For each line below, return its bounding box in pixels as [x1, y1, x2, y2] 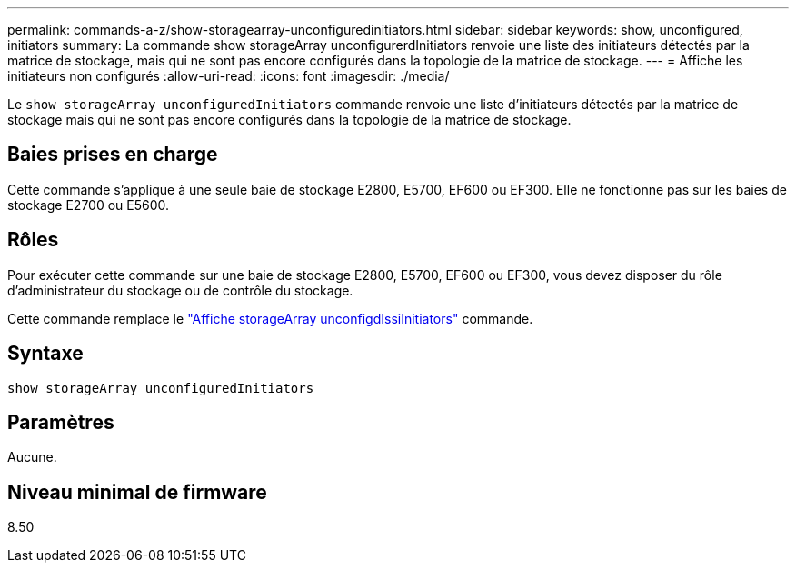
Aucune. [7, 449, 57, 465]
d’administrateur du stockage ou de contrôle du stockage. [7, 282, 353, 298]
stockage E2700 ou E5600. [7, 196, 170, 213]
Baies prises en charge [7, 143, 218, 166]
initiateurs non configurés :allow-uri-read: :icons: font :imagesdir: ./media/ [7, 68, 450, 84]
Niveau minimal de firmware [7, 480, 267, 504]
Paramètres [7, 410, 114, 434]
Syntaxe [7, 342, 84, 365]
